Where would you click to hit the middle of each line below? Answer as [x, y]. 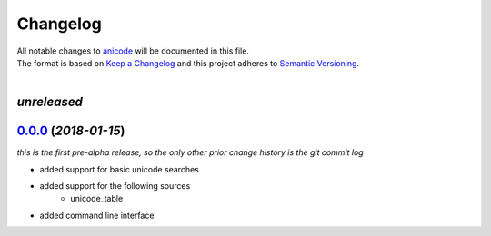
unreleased [50, 102]
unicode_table [97, 199]
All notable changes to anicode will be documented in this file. [133, 51]
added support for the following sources [115, 186]
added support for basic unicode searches [119, 169]
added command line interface [97, 215]
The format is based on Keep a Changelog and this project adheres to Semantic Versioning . [188, 63]
